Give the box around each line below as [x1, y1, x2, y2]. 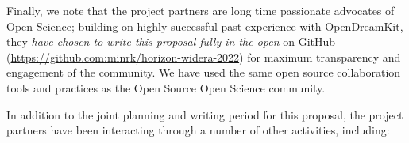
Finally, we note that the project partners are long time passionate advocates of [6, 2, 395, 18]
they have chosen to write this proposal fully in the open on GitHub [6, 33, 336, 50]
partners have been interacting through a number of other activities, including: [6, 122, 390, 138]
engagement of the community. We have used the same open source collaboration [6, 64, 401, 81]
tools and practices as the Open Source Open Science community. [6, 79, 326, 96]
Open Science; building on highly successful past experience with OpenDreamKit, [6, 17, 403, 34]
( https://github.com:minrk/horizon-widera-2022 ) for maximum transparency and [6, 48, 401, 65]
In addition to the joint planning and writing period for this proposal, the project [6, 106, 403, 122]
